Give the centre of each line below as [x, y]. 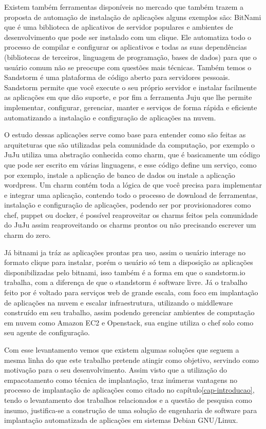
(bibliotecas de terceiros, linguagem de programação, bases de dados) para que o [130, 57]
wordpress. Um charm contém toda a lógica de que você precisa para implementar [133, 185]
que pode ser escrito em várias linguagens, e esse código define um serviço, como [130, 164]
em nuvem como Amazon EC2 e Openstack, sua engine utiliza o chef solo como [129, 322]
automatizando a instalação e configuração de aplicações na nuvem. [110, 117]
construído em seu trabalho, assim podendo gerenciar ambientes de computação [129, 312]
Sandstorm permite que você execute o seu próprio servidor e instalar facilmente [130, 87]
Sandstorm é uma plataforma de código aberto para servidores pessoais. [117, 77]
